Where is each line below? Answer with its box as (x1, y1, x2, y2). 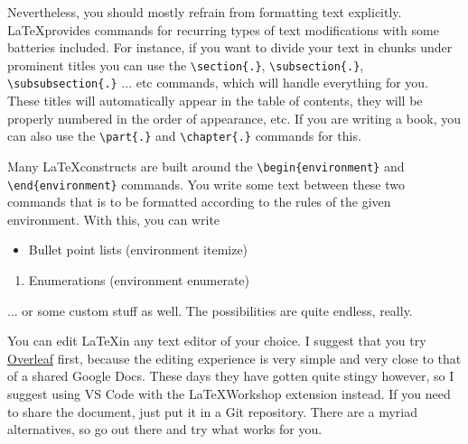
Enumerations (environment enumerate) (28, 271, 250, 290)
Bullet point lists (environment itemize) (28, 240, 248, 259)
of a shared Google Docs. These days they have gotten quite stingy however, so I (7, 366, 454, 385)
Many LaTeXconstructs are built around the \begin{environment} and (7, 156, 405, 175)
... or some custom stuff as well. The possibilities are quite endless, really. (7, 301, 413, 319)
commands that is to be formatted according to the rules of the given (7, 192, 391, 211)
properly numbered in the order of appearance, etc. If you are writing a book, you (7, 108, 462, 127)
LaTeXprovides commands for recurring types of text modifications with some (7, 20, 439, 39)
